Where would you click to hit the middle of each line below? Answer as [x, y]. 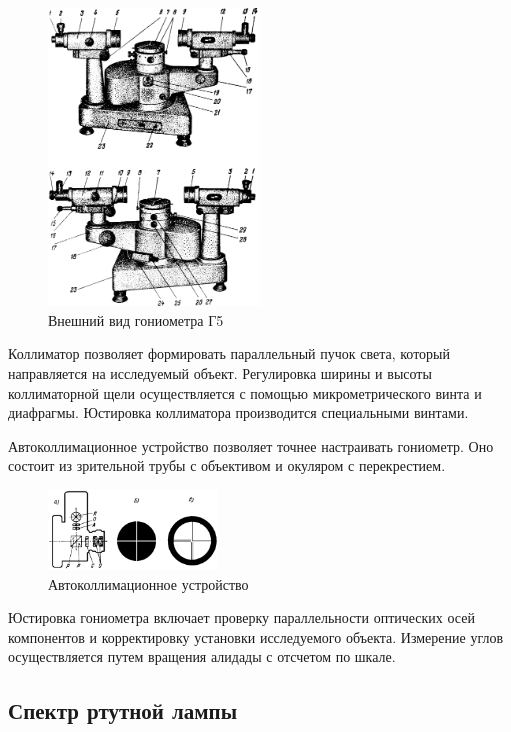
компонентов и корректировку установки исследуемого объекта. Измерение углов [256, 636]
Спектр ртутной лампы [123, 710]
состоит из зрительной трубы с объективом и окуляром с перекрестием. [227, 465]
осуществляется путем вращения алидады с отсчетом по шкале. [202, 656]
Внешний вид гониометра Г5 [136, 319]
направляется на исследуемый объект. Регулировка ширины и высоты [220, 373]
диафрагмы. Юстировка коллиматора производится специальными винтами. [238, 412]
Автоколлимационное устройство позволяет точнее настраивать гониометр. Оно [251, 445]
